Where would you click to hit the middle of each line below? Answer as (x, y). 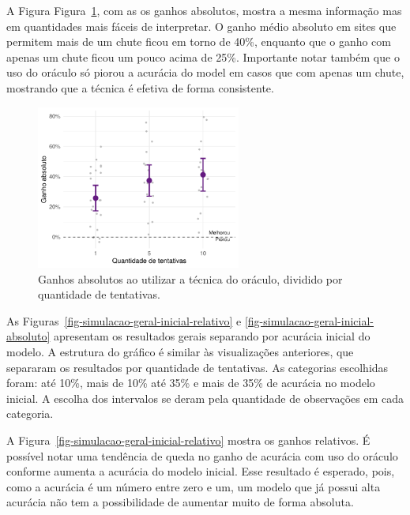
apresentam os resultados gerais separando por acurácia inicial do (212, 336)
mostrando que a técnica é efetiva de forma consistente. (140, 87)
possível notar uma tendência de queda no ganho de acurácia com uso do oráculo (202, 455)
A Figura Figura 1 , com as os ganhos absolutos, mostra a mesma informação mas (204, 10)
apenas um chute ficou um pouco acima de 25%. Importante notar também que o (203, 56)
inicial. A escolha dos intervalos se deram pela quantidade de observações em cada (205, 398)
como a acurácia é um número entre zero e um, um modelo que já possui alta (194, 486)
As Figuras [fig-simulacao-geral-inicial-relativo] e (124, 320)
